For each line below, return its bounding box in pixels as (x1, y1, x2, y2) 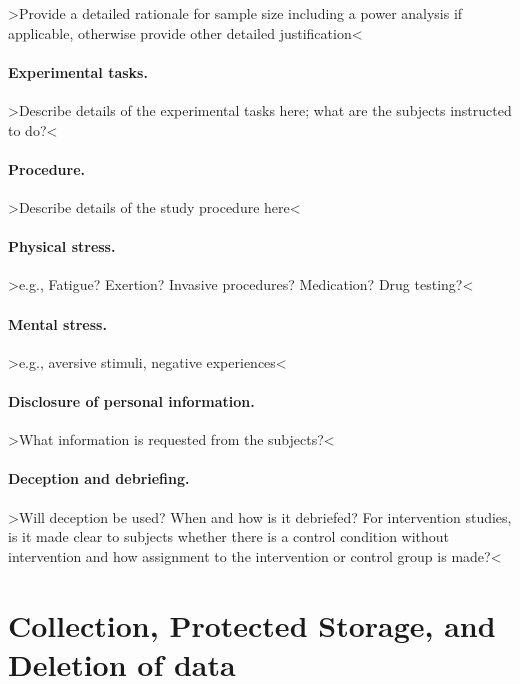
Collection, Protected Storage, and (8, 604, 496, 645)
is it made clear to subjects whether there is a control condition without (8, 526, 450, 547)
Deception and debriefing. (8, 468, 190, 489)
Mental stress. (8, 313, 107, 334)
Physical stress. (8, 236, 116, 257)
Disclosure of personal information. (8, 390, 255, 411)
